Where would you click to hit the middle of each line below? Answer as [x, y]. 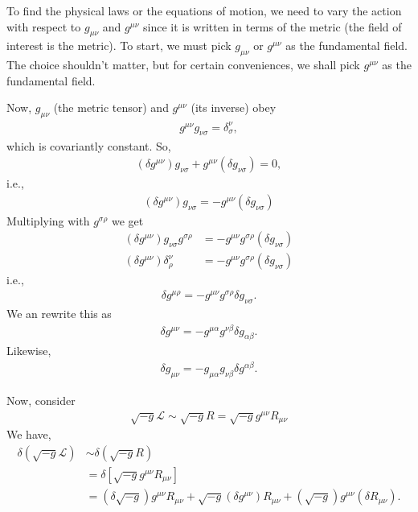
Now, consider [41, 400]
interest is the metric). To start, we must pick [119, 45]
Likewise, [29, 351]
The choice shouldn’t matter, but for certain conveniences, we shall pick [183, 65]
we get [127, 220]
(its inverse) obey [234, 107]
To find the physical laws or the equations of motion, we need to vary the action [204, 10]
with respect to [44, 26]
